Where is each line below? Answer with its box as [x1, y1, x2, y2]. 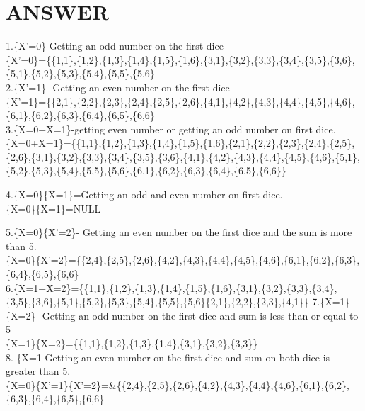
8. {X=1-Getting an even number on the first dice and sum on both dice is [6, 349, 330, 364]
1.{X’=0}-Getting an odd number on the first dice [6, 38, 224, 53]
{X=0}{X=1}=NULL [6, 201, 101, 215]
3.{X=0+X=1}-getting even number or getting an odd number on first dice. [6, 121, 336, 136]
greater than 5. [6, 364, 71, 378]
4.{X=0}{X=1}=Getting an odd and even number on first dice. [6, 187, 283, 202]
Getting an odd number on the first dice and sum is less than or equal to [42, 308, 359, 322]
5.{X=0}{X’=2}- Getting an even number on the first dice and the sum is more [6, 225, 352, 240]
